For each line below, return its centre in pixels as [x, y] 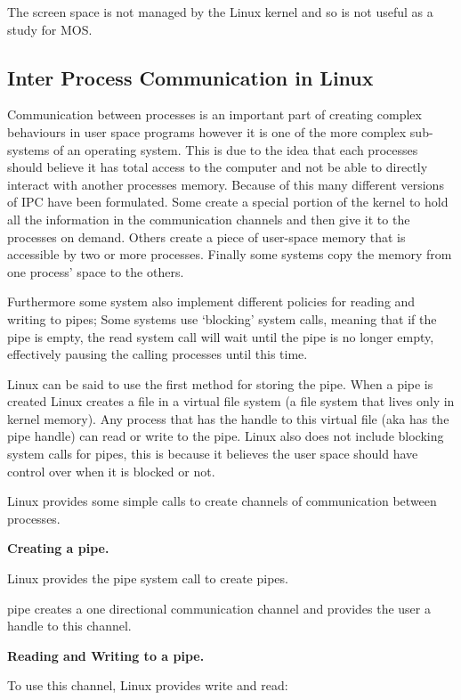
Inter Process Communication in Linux [190, 77]
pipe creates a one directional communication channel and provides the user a [219, 608]
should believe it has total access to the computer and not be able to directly [218, 167]
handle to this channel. [69, 626]
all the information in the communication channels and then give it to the [209, 219]
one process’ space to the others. [96, 271]
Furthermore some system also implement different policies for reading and [211, 301]
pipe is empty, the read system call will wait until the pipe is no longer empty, [221, 336]
